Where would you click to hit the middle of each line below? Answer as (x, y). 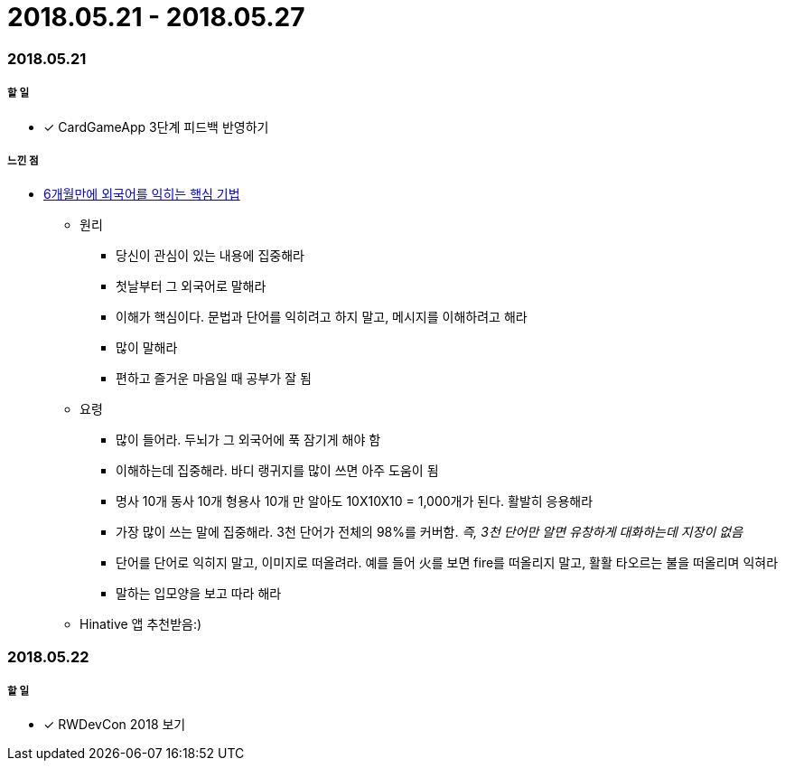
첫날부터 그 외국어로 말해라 (191, 286)
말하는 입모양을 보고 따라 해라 (199, 594)
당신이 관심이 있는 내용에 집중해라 (210, 256)
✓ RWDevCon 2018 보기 (115, 725)
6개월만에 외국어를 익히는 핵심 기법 (142, 194)
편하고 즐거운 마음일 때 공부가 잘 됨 (214, 379)
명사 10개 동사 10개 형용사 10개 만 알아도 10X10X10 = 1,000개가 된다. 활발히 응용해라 (355, 501)
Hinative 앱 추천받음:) (141, 624)
